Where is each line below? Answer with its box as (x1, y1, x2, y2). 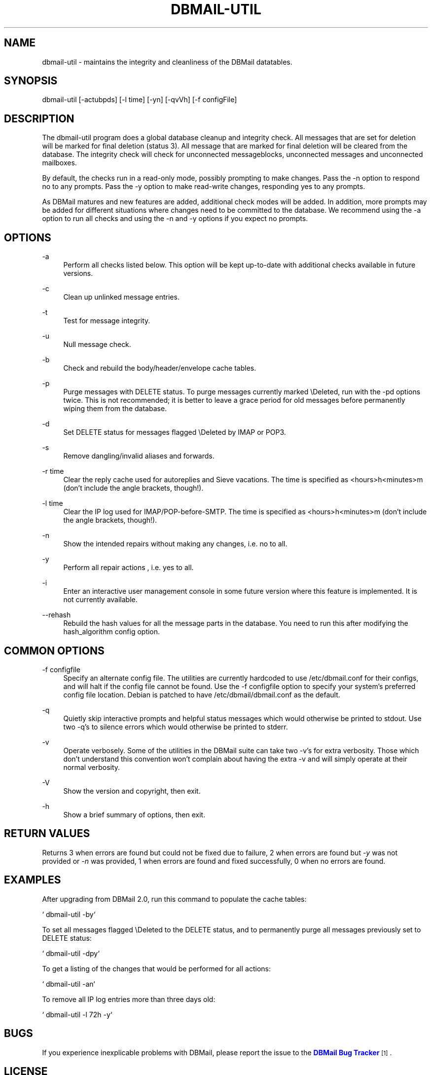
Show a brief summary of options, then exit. (63, 810, 206, 819)
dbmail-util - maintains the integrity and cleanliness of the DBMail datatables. (42, 57, 292, 66)
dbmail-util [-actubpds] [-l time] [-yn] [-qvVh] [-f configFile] (42, 95, 237, 104)
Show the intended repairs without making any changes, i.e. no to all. (63, 539, 288, 548)
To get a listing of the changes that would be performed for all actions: (42, 964, 271, 973)
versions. (63, 269, 93, 278)
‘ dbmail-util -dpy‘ (42, 949, 100, 958)
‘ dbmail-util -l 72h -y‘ (42, 1010, 112, 1019)
